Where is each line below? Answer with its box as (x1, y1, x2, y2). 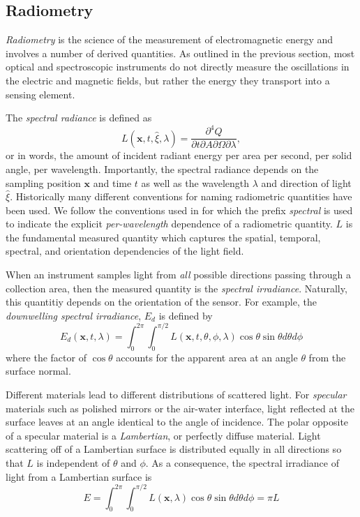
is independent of (36, 455, 110, 470)
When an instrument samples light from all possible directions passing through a (6, 267, 351, 282)
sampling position (6, 175, 81, 190)
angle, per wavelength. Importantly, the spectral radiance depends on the (6, 161, 319, 176)
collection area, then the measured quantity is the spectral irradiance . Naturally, (6, 280, 347, 295)
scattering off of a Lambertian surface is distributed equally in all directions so (6, 442, 342, 456)
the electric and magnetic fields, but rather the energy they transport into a (6, 73, 330, 87)
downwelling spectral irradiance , (6, 308, 142, 322)
